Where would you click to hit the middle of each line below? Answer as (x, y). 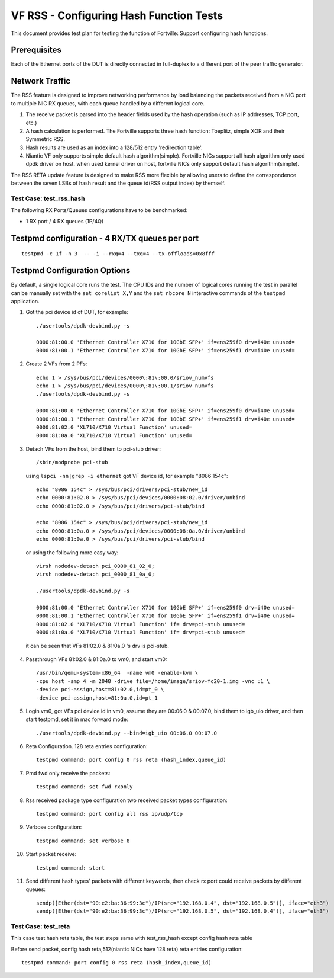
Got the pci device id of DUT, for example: (77, 312)
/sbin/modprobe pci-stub (72, 463)
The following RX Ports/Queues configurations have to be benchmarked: (99, 210)
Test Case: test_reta (40, 926)
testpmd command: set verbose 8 (83, 841)
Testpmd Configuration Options (71, 270)
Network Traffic (41, 81)
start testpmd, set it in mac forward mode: (77, 719)
